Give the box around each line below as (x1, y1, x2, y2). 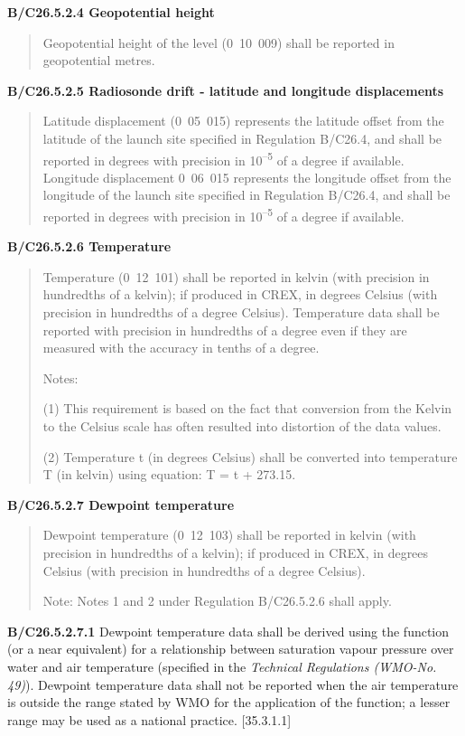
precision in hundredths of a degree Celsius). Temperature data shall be (42, 303, 440, 322)
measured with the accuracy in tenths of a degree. (42, 338, 320, 357)
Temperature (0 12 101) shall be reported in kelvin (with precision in (42, 267, 430, 286)
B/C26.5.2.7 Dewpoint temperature (7, 495, 235, 514)
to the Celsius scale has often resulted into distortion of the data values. (42, 417, 442, 435)
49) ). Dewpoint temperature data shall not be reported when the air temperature (7, 675, 459, 694)
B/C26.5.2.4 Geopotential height (7, 3, 215, 21)
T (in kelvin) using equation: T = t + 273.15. (42, 465, 296, 484)
